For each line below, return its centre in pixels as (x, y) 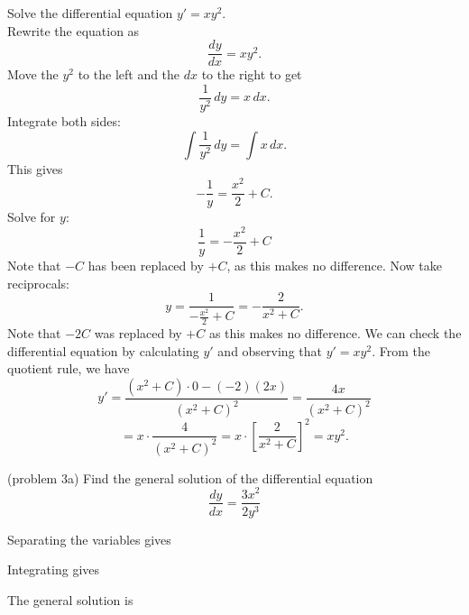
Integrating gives (54, 569)
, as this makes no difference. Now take (335, 265)
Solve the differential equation (90, 13)
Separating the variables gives (89, 539)
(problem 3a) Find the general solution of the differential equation (190, 477)
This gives (35, 168)
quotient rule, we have (69, 368)
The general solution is (70, 599)
